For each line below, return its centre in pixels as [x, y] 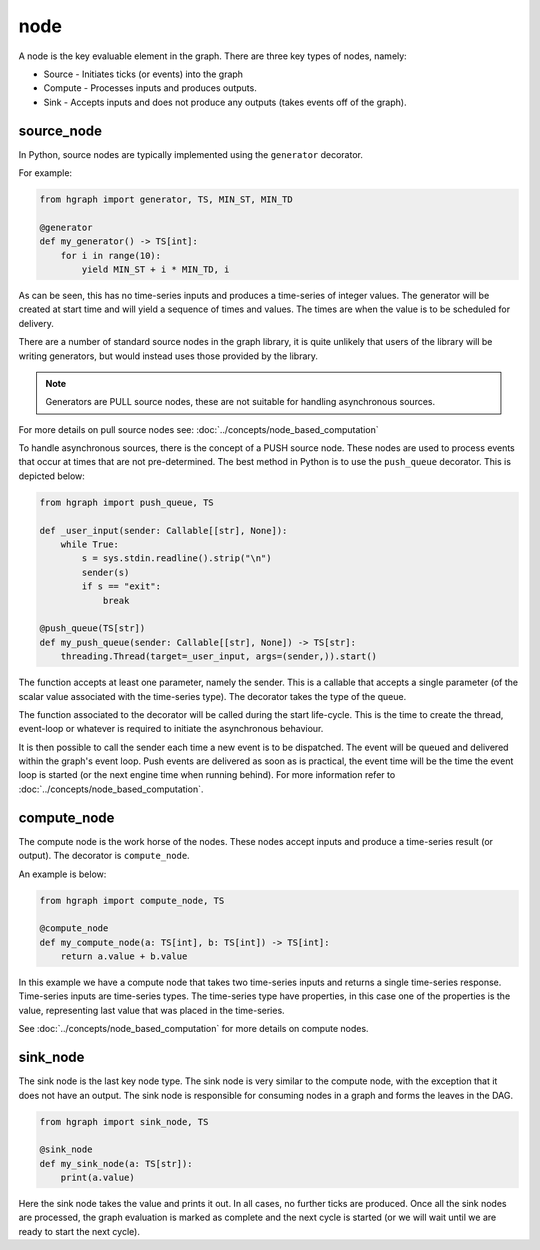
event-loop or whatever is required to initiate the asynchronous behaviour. [171, 729]
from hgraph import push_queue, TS [126, 502]
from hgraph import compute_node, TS [132, 900]
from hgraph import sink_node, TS [124, 1121]
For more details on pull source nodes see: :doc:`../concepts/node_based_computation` [198, 429]
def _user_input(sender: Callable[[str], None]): [163, 530]
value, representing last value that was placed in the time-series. [151, 1010]
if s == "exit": [121, 586]
